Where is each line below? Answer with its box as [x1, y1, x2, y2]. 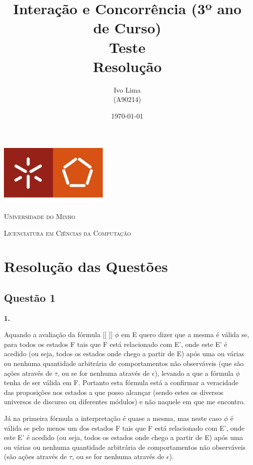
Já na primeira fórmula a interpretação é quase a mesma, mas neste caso [4, 413, 222, 423]
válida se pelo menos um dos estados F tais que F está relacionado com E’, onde [4, 422, 245, 433]
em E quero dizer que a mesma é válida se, [121, 329, 250, 340]
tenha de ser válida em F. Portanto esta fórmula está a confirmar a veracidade [4, 377, 239, 388]
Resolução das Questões [4, 256, 168, 276]
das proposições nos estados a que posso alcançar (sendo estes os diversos [4, 387, 224, 397]
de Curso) [93, 18, 161, 38]
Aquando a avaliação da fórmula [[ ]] [4, 329, 113, 340]
